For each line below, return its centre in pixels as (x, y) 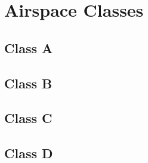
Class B (28, 83)
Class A (29, 47)
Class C (28, 118)
